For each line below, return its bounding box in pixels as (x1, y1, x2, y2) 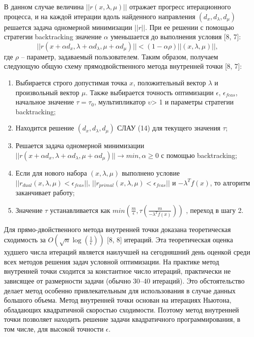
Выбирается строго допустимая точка (15, 77, 127, 87)
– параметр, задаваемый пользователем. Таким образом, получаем (21, 51, 218, 61)
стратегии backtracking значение (4, 31, 102, 42)
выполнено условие (121, 167, 180, 178)
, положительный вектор (133, 77, 206, 87)
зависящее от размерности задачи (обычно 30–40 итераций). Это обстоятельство (4, 275, 245, 285)
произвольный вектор (15, 87, 80, 97)
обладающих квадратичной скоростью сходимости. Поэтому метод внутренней (4, 304, 239, 314)
